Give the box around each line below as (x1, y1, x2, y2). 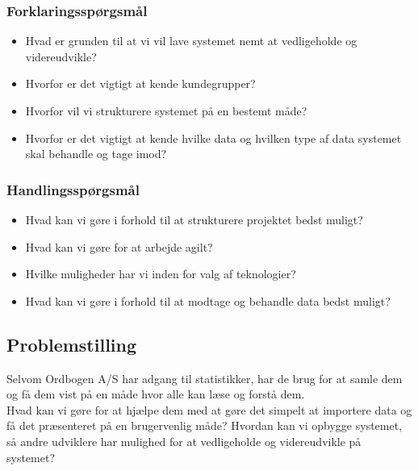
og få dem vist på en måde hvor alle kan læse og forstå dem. (6, 386, 305, 402)
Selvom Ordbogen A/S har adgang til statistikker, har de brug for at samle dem (6, 369, 403, 386)
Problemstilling (6, 331, 137, 356)
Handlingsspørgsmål (6, 179, 140, 199)
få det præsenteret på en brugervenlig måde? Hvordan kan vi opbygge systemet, (6, 417, 403, 434)
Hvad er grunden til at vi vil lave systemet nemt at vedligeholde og (25, 32, 357, 49)
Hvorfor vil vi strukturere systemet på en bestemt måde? (25, 102, 307, 119)
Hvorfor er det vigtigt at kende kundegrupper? (25, 75, 256, 92)
